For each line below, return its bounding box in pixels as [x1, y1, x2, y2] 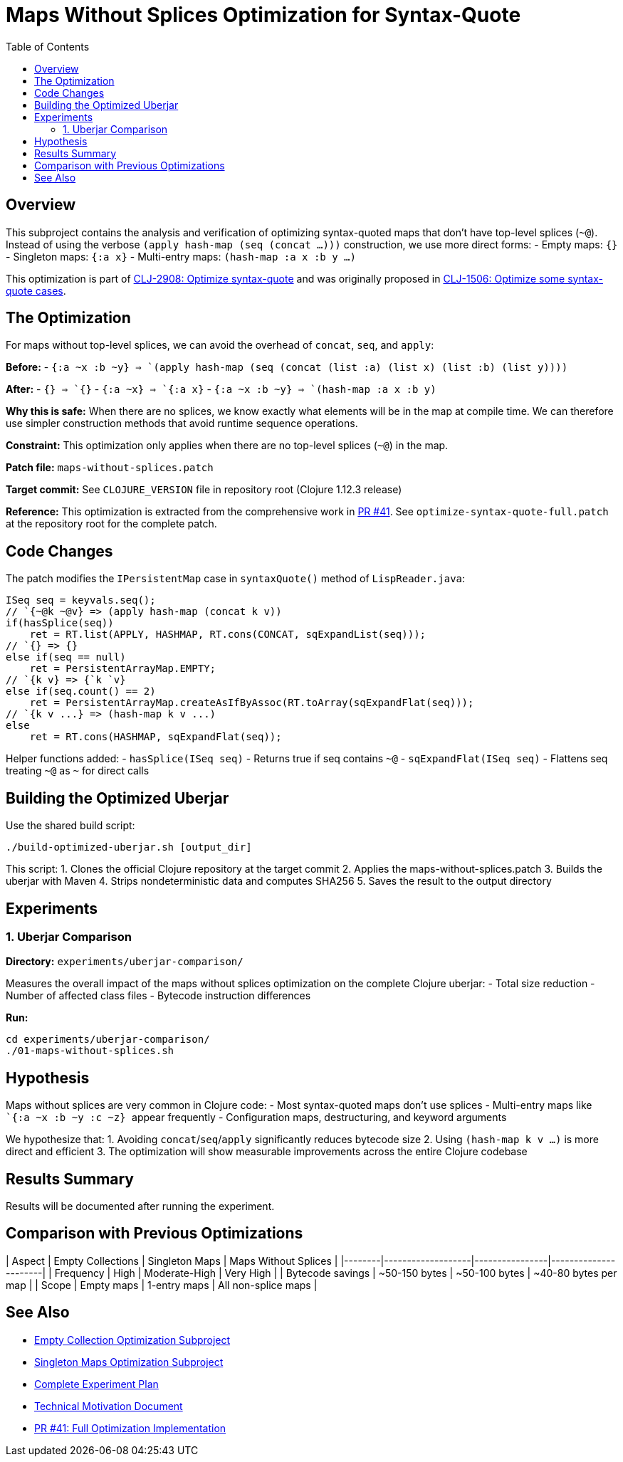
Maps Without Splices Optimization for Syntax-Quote [6, 3, 521, 27]
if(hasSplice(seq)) [6, 617, 114, 629]
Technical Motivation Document [34, 1399, 183, 1412]
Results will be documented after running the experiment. [6, 1200, 275, 1213]
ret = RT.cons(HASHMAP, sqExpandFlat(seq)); [29, 731, 282, 743]
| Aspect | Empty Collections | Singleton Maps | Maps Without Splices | [6, 1254, 338, 1267]
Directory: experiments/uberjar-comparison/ [6, 955, 244, 968]
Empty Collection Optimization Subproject [34, 1333, 231, 1346]
